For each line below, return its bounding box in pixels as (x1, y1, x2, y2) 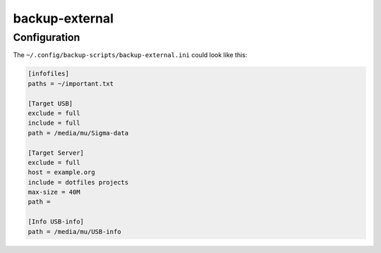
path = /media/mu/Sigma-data (28, 129, 129, 137)
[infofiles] (28, 70, 70, 78)
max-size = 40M (28, 188, 80, 197)
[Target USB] (28, 99, 73, 107)
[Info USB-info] (28, 218, 85, 226)
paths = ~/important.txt (28, 80, 114, 87)
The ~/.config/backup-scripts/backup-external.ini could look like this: (13, 51, 248, 59)
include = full (28, 119, 80, 127)
